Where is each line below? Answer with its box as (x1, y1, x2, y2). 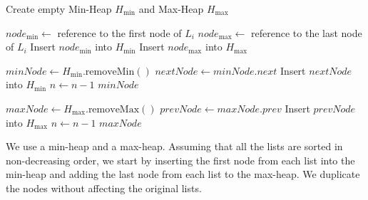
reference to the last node (251, 25, 362, 40)
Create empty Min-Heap (6, 1, 112, 16)
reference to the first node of (57, 25, 182, 40)
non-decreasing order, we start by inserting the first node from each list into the (6, 152, 355, 167)
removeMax (88, 104, 140, 115)
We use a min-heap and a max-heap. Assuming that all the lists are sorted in (6, 139, 343, 154)
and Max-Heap (138, 1, 204, 16)
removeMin (85, 66, 135, 77)
